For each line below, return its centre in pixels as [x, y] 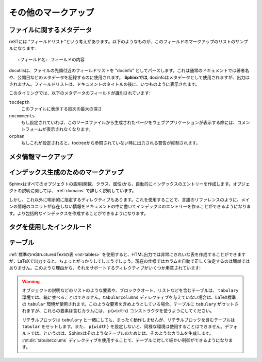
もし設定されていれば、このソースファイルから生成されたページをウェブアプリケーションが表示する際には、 [129, 122]
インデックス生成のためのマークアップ [66, 172]
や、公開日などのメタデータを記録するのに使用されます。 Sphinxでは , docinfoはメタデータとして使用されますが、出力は [129, 77]
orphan [17, 136]
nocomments [22, 116]
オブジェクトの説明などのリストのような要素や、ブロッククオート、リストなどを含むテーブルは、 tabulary [130, 290]
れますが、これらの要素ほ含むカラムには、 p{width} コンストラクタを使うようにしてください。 [118, 311]
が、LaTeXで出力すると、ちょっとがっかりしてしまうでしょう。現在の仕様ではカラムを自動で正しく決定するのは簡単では [129, 261]
